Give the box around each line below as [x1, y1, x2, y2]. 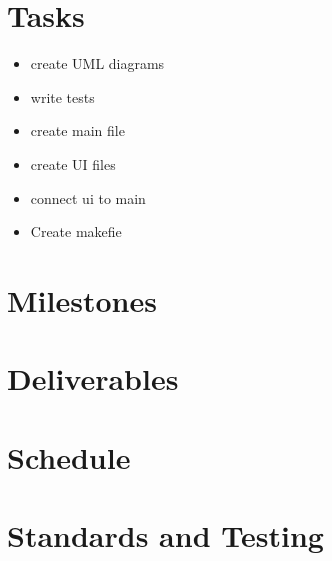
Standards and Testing [7, 515, 324, 555]
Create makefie [30, 221, 122, 242]
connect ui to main [30, 187, 146, 208]
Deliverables [7, 358, 179, 399]
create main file [30, 120, 125, 141]
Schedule [7, 436, 131, 477]
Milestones [7, 279, 157, 320]
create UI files [30, 153, 116, 174]
